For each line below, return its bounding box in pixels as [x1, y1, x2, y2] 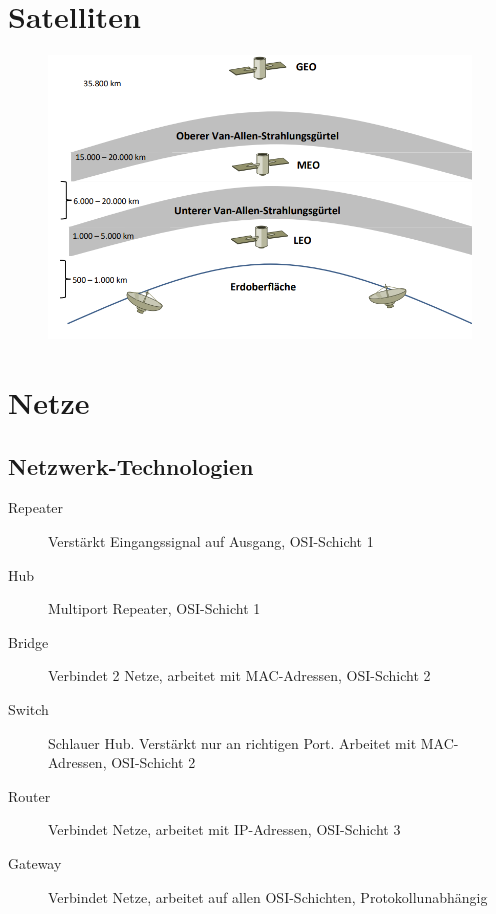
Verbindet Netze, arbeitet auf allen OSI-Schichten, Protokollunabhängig [48, 886, 488, 907]
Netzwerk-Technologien [8, 450, 254, 481]
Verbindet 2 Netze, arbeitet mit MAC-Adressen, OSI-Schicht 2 [48, 665, 431, 686]
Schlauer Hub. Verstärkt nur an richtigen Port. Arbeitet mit [48, 732, 417, 753]
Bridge [8, 631, 49, 652]
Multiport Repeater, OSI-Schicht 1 [48, 598, 261, 619]
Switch [8, 699, 49, 720]
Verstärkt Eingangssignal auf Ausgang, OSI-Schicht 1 [48, 531, 374, 552]
